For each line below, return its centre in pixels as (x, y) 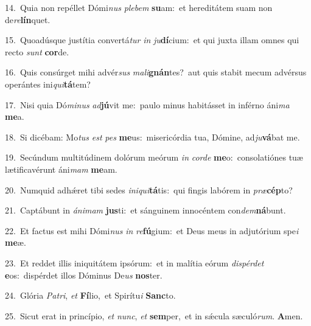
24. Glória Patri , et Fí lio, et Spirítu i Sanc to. (90, 295)
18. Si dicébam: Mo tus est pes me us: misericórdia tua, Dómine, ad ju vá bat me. (152, 137)
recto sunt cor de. (37, 51)
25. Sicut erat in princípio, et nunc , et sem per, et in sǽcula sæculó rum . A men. (154, 315)
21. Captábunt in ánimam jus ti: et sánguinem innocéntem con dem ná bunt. (145, 210)
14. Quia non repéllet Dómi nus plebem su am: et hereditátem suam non (139, 7)
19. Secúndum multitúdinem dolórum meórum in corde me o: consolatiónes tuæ (154, 157)
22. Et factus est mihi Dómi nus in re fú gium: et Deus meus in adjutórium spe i (152, 230)
